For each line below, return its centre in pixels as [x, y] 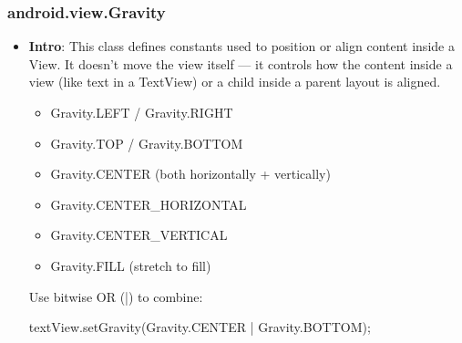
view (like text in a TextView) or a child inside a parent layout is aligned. [235, 82]
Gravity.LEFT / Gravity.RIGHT [142, 112]
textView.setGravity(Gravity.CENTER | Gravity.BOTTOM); [200, 327]
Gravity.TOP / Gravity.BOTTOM [147, 143]
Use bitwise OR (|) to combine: [116, 296]
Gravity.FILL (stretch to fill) [131, 265]
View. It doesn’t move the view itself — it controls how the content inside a [241, 63]
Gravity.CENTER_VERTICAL [139, 235]
